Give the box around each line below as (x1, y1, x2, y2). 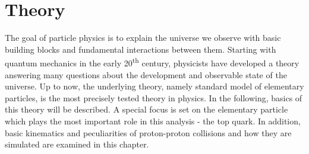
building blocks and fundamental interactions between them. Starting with (5, 43, 276, 55)
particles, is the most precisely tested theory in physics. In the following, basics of (5, 91, 302, 104)
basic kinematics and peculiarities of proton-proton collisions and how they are (5, 126, 292, 139)
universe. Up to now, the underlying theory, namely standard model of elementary (5, 80, 304, 92)
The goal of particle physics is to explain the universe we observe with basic (5, 31, 281, 44)
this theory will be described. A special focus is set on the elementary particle (5, 103, 288, 115)
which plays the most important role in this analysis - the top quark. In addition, (5, 114, 301, 127)
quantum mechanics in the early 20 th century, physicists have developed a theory (5, 55, 299, 69)
